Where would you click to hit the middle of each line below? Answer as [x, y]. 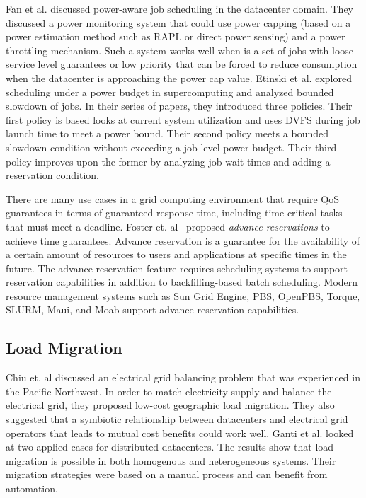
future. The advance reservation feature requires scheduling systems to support [177, 268]
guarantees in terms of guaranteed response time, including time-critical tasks [174, 213]
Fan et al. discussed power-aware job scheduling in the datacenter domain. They [179, 8]
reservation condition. [53, 175]
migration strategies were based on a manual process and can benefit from [167, 474]
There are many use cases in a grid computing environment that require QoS [173, 198]
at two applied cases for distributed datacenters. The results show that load [170, 447]
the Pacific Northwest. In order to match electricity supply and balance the [169, 391]
